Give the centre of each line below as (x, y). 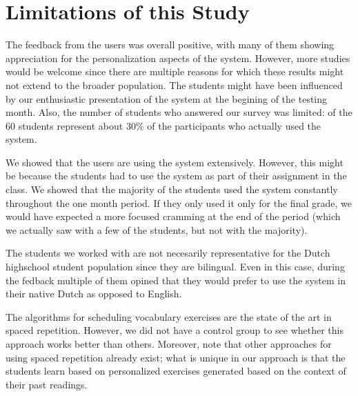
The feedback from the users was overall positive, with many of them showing (170, 44)
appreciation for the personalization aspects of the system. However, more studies (178, 58)
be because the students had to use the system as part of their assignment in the (176, 176)
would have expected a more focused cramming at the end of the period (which (173, 216)
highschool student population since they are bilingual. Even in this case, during (175, 267)
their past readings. (47, 384)
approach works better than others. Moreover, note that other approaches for (169, 344)
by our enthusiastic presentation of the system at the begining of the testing (167, 98)
